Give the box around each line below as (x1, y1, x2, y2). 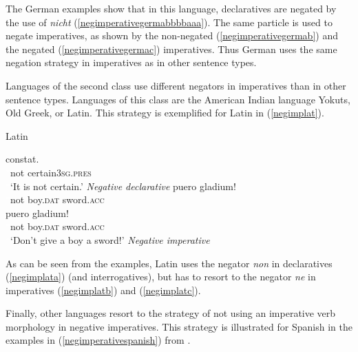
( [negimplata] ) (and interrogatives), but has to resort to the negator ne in (6, 269, 316, 284)
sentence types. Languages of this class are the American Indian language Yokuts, (6, 92, 350, 106)
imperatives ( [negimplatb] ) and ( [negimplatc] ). (6, 282, 201, 297)
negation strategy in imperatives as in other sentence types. (6, 55, 257, 70)
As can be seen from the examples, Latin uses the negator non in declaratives (6, 256, 333, 270)
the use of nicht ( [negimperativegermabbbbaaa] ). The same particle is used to (6, 14, 333, 29)
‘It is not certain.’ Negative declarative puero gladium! (10, 178, 236, 193)
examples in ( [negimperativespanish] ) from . (6, 333, 191, 347)
